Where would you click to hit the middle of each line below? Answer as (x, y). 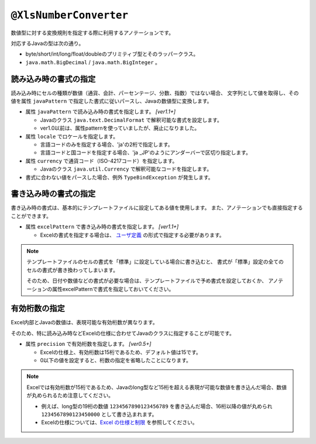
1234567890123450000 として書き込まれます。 (99, 414)
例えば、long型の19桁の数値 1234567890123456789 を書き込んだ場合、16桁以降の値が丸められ (157, 406)
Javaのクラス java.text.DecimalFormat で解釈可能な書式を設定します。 (131, 120)
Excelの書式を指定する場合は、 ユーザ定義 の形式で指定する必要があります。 (132, 235)
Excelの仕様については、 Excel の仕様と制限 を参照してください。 (119, 422)
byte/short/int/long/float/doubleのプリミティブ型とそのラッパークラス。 (112, 54)
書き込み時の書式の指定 (53, 194)
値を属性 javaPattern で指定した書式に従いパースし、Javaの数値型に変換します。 (111, 101)
